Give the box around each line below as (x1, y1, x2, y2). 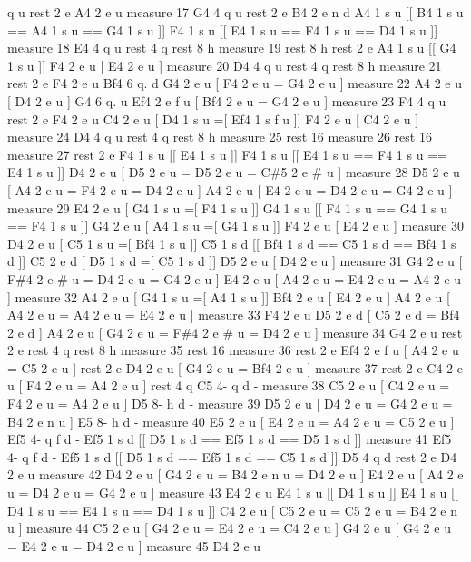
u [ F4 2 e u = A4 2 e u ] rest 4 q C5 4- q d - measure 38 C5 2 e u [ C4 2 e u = (7, 376, 450, 395)
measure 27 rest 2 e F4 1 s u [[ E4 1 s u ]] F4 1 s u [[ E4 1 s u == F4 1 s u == (7, 144, 447, 163)
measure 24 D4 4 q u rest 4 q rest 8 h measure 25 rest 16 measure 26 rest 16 (7, 127, 432, 146)
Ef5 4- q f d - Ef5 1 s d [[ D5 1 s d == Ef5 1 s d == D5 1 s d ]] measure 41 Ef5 (7, 429, 452, 449)
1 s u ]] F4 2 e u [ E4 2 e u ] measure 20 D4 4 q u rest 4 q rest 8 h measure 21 (7, 55, 442, 74)
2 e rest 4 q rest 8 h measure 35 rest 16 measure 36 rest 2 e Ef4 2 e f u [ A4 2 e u (7, 340, 459, 360)
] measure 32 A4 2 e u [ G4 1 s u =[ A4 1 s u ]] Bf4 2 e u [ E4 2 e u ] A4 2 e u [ (7, 287, 450, 306)
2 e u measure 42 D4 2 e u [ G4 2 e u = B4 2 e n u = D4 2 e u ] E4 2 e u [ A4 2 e (7, 465, 464, 484)
